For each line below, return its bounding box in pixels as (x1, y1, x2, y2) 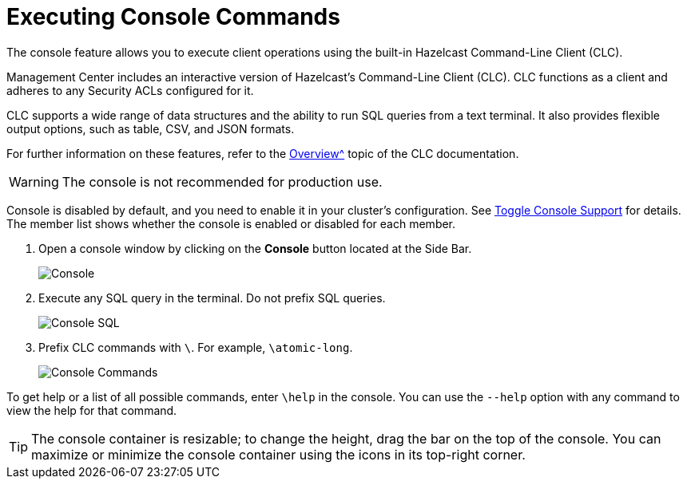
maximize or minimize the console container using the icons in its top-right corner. (31, 446, 526, 463)
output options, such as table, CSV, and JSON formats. (6, 121, 295, 136)
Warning (9, 173, 59, 190)
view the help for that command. (6, 403, 177, 417)
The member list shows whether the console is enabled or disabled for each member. (6, 216, 456, 231)
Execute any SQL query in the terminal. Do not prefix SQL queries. (38, 290, 386, 305)
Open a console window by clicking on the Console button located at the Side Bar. (38, 241, 472, 255)
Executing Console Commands (6, 3, 340, 30)
